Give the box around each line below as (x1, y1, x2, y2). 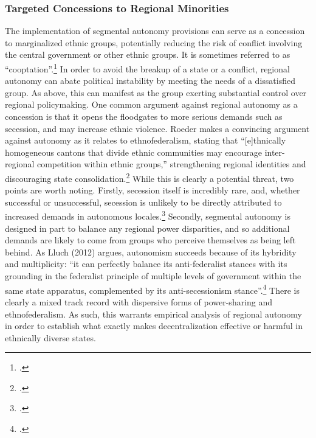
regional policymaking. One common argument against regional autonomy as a (5, 98, 298, 111)
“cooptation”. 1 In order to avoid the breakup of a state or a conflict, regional (5, 61, 290, 75)
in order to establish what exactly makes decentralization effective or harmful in (5, 319, 303, 332)
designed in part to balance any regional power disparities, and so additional (5, 221, 290, 234)
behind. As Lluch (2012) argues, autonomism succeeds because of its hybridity (5, 245, 297, 258)
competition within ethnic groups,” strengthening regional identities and (36, 158, 306, 170)
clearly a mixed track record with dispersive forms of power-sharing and (5, 295, 273, 308)
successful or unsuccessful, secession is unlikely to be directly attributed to (5, 195, 282, 208)
